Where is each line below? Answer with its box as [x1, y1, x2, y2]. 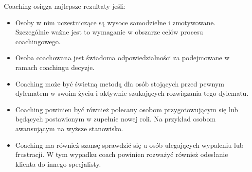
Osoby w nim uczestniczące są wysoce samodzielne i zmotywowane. [15, 17, 216, 27]
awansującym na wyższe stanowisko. [15, 123, 123, 133]
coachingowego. [15, 36, 61, 46]
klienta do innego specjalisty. [15, 158, 101, 169]
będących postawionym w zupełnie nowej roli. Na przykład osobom [15, 114, 216, 124]
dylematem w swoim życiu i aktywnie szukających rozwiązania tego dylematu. [15, 88, 249, 98]
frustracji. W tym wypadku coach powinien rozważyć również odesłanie [15, 149, 228, 159]
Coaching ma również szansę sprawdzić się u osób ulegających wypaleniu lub [15, 139, 244, 150]
